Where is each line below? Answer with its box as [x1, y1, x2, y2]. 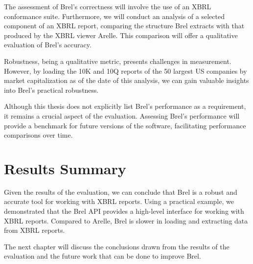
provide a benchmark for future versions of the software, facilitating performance [4, 120, 246, 130]
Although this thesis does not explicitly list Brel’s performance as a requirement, [4, 101, 246, 111]
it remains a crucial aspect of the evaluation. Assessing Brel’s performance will [4, 110, 240, 121]
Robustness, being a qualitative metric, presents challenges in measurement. [4, 56, 231, 66]
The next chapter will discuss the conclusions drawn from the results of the [4, 241, 230, 251]
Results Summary [4, 158, 126, 178]
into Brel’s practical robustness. [4, 84, 99, 95]
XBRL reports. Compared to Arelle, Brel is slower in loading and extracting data [4, 215, 248, 225]
